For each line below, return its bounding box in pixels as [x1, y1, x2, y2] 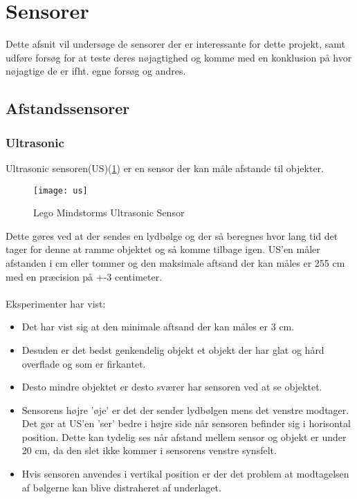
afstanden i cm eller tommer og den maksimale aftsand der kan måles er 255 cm [6, 255, 345, 270]
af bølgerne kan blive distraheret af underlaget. [21, 480, 221, 494]
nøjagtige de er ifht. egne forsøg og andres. [6, 64, 186, 78]
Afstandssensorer [6, 97, 130, 119]
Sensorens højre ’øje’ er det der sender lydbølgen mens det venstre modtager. [21, 402, 349, 417]
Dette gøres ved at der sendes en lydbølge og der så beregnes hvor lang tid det [6, 228, 338, 243]
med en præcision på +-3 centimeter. [6, 269, 163, 283]
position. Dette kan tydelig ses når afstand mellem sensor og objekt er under [21, 429, 347, 444]
